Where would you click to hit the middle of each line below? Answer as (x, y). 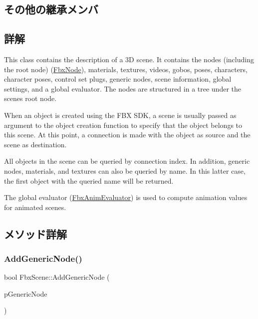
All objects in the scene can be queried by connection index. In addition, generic (127, 161)
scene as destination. (35, 144)
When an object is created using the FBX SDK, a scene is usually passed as (120, 115)
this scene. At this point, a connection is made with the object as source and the (127, 135)
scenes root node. (30, 98)
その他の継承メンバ (51, 9)
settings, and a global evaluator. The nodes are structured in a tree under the (123, 88)
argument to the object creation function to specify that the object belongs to (123, 125)
